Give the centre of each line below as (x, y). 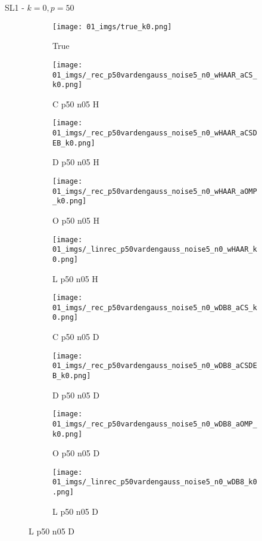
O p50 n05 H (76, 220)
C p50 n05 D (76, 337)
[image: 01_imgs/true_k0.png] (112, 27)
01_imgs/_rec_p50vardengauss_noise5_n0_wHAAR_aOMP (155, 191)
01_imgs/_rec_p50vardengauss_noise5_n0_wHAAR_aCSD (155, 133)
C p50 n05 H (76, 103)
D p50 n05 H (76, 162)
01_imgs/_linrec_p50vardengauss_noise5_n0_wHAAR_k (155, 250)
